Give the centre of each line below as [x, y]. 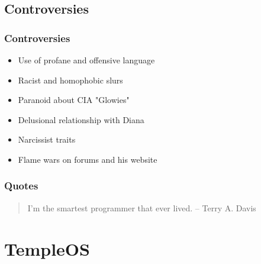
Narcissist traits [47, 139]
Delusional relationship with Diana [81, 119]
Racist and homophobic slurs [70, 80]
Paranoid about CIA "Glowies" [74, 100]
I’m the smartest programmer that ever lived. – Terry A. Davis [142, 207]
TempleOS [47, 248]
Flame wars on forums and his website [88, 159]
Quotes [21, 186]
